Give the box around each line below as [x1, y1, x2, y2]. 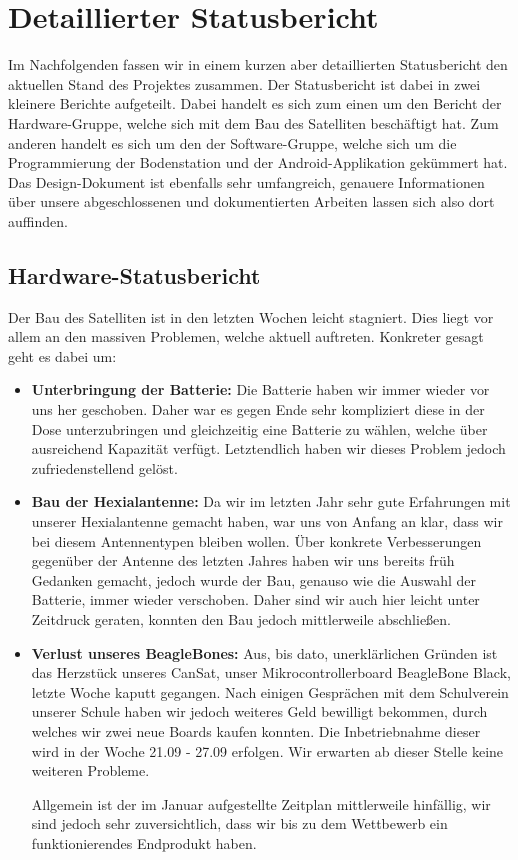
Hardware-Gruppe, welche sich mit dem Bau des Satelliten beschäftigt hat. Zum [8, 112, 499, 133]
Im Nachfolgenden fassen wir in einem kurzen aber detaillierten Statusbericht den [8, 54, 508, 75]
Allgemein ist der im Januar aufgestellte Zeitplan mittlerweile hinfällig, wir [31, 793, 491, 814]
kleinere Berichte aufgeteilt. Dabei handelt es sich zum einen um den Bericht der [8, 93, 502, 114]
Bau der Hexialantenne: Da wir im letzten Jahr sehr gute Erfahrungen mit [31, 491, 511, 512]
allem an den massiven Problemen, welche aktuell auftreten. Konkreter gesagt [8, 326, 484, 347]
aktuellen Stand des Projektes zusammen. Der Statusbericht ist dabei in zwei [8, 73, 481, 94]
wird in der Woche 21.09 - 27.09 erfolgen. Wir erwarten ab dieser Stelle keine [31, 740, 504, 761]
